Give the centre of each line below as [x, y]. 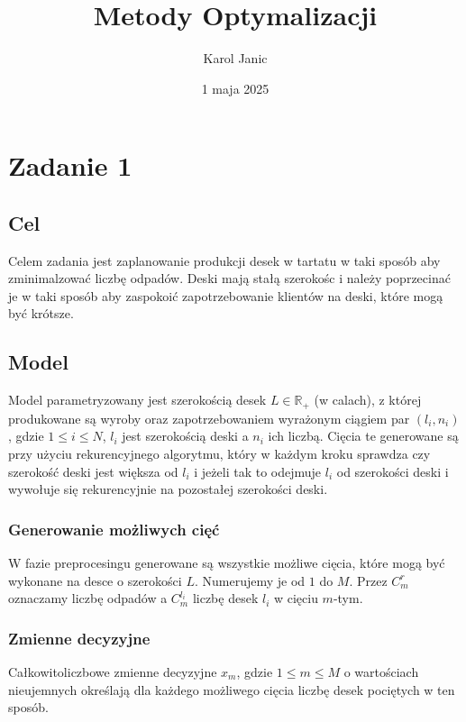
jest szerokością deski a [185, 436]
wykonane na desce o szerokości [95, 580]
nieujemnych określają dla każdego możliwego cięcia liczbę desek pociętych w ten [232, 689]
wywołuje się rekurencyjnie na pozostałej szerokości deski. [168, 489]
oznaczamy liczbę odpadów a [88, 598]
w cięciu [296, 598]
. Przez [368, 580]
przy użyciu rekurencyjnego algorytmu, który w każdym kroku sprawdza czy [219, 453]
